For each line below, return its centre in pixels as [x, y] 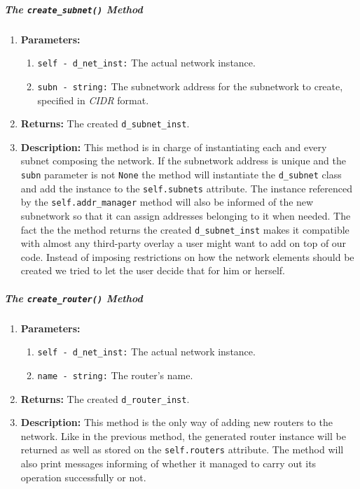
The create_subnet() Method [74, 9]
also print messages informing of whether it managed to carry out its [168, 463]
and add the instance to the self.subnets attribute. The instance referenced [186, 188]
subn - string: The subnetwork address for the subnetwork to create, [190, 86]
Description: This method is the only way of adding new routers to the [176, 422]
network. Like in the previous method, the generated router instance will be [183, 435]
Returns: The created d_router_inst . [105, 398]
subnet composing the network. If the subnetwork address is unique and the [183, 161]
